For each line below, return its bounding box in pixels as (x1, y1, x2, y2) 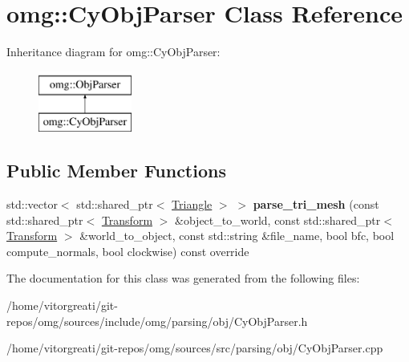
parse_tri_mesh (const (253, 196, 379, 213)
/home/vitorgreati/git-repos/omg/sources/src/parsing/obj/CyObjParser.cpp (6, 340, 383, 356)
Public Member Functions (6, 158, 226, 183)
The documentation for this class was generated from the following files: (6, 270, 360, 287)
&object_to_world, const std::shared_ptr (175, 211, 381, 228)
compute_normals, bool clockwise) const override (6, 242, 249, 259)
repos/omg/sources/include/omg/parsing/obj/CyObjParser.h (6, 312, 308, 329)
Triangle (172, 196, 213, 213)
